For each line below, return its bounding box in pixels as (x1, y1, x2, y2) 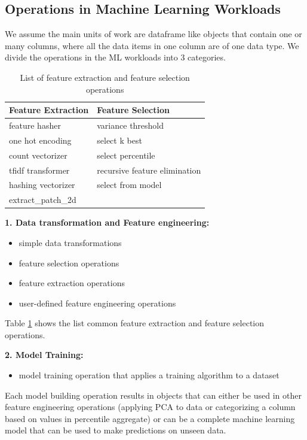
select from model (97, 178, 162, 191)
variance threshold (97, 119, 164, 132)
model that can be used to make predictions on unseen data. (5, 424, 226, 436)
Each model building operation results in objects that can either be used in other (5, 389, 302, 401)
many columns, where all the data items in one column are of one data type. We (5, 39, 299, 51)
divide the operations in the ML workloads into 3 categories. (5, 51, 226, 63)
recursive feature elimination (97, 163, 201, 176)
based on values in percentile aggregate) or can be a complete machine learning (5, 412, 295, 424)
